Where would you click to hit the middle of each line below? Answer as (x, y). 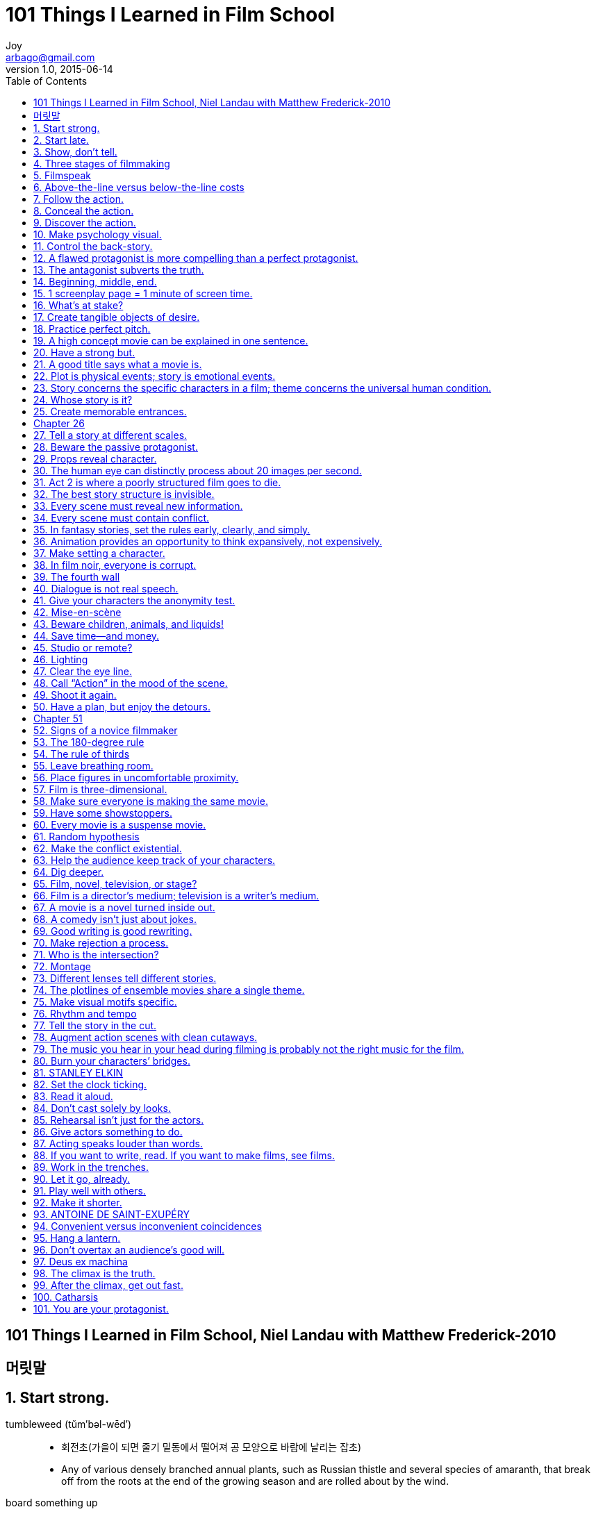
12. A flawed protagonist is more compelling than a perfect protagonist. (196, 258)
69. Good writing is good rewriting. (113, 931)
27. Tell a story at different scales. (110, 435)
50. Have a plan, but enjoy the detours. (122, 706)
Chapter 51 (58, 718)
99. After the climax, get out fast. (108, 1285)
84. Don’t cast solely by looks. (102, 1108)
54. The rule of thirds (82, 754)
